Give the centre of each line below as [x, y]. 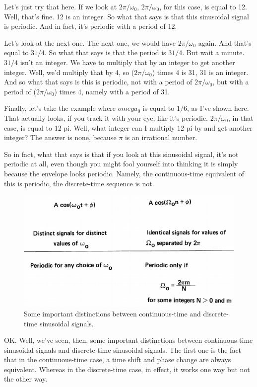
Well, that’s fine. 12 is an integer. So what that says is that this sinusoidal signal [127, 16]
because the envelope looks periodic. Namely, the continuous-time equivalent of [124, 173]
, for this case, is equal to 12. [203, 6]
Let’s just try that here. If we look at [61, 6]
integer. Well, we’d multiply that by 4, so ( [69, 72]
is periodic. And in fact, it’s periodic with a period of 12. [91, 26]
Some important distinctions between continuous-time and [112, 313]
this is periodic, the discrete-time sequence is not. [79, 183]
